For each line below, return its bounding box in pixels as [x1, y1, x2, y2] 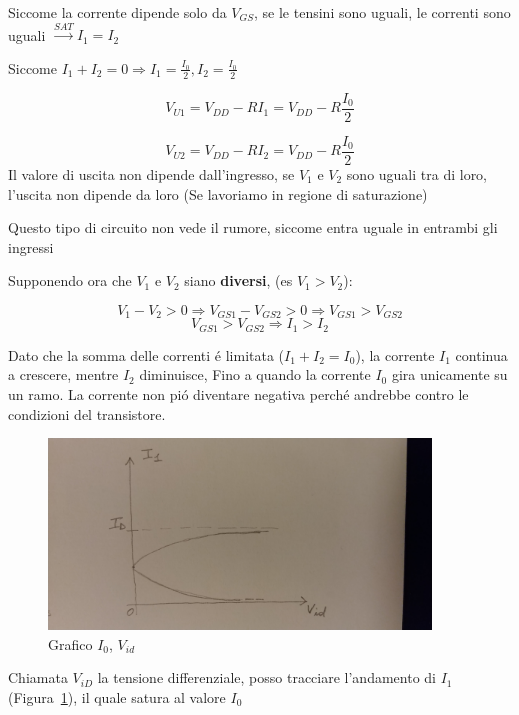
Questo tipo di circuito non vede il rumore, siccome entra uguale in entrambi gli [8, 217, 498, 238]
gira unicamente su [391, 364, 508, 385]
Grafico [48, 633, 93, 654]
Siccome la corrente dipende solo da [8, 2, 227, 22]
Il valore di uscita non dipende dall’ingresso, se [8, 163, 295, 184]
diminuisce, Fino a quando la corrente [139, 364, 371, 385]
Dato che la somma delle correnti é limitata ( [8, 344, 285, 365]
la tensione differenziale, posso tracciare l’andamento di [97, 667, 436, 688]
